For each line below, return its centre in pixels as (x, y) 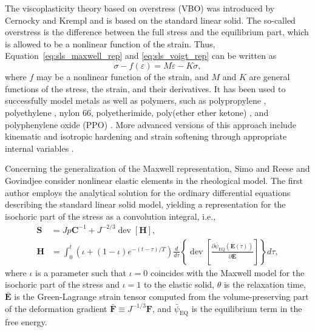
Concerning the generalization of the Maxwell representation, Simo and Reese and (157, 168)
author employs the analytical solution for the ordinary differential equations (148, 192)
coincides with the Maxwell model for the (228, 272)
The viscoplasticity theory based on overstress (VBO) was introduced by (140, 8)
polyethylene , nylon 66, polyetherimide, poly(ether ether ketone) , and (137, 112)
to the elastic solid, (179, 284)
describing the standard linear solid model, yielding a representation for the (145, 204)
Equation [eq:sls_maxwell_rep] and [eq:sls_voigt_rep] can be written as (141, 56)
